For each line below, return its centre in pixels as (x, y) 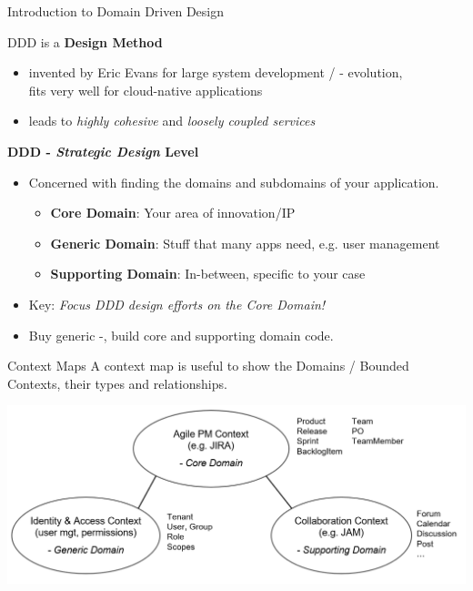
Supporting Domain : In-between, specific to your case (208, 274)
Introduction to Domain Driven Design (116, 11)
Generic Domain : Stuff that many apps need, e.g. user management (245, 243)
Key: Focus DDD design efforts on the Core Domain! (177, 304)
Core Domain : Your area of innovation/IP (173, 213)
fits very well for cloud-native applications (146, 90)
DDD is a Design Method (85, 41)
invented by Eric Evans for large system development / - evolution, (216, 72)
